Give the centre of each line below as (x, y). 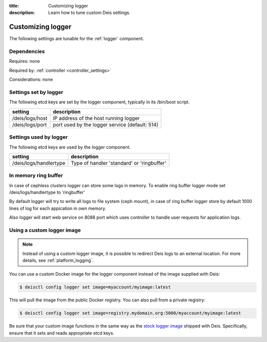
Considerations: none (31, 80)
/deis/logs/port (29, 125)
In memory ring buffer (36, 176)
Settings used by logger (38, 137)
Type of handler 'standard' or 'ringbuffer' (119, 163)
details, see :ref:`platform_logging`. (58, 260)
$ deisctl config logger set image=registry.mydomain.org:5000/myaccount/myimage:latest (131, 313)
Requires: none (24, 61)
